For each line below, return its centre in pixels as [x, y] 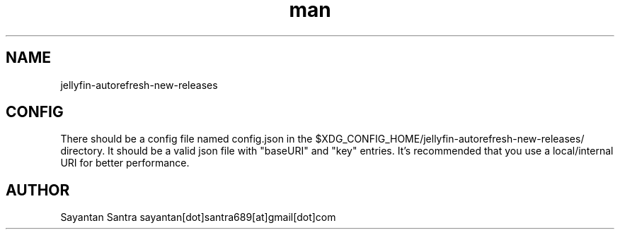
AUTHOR [38, 190]
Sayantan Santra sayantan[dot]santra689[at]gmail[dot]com [198, 217]
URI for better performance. [125, 163]
